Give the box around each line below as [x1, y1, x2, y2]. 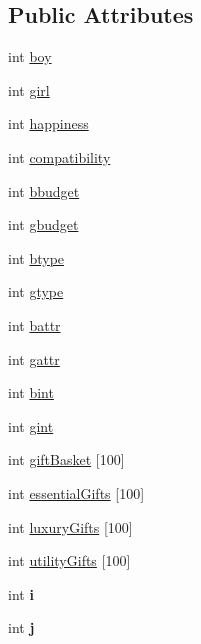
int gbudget [8, 214, 79, 235]
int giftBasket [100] [8, 449, 125, 470]
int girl [8, 79, 50, 100]
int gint [8, 415, 54, 436]
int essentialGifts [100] [8, 482, 145, 503]
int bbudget [8, 180, 80, 201]
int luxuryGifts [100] [8, 516, 133, 537]
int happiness [8, 113, 89, 134]
